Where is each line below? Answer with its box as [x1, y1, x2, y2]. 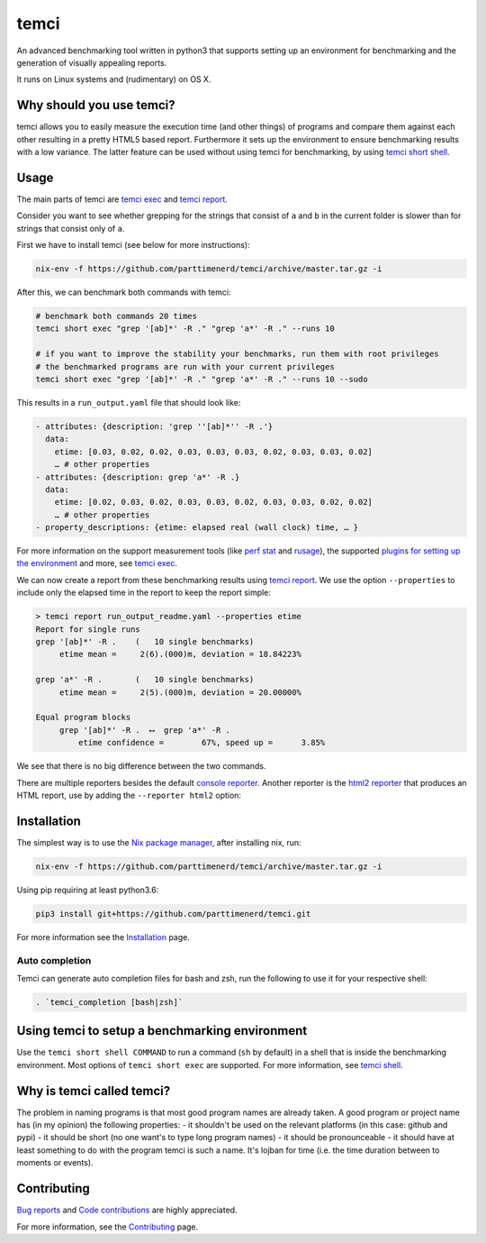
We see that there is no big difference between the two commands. [16, 761, 266, 772]
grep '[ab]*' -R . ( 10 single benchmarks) [35, 636, 255, 647]
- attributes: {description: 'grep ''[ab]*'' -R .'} [35, 421, 274, 432]
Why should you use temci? [16, 97, 175, 113]
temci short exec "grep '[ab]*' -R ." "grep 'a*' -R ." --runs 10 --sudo [35, 374, 368, 384]
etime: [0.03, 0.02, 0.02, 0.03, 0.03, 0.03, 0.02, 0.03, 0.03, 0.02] [54, 446, 373, 457]
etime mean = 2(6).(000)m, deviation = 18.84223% [58, 649, 301, 660]
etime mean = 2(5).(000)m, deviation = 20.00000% [58, 687, 301, 698]
